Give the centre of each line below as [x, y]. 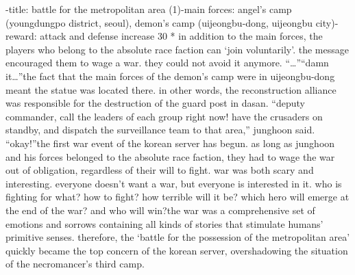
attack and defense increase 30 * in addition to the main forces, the [181, 36]
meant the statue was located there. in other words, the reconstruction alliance [171, 89]
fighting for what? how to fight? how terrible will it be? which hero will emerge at [177, 197]
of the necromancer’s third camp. [75, 264]
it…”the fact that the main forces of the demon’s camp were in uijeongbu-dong [170, 76]
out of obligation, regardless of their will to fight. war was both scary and [160, 170]
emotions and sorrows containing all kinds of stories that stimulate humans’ [164, 223]
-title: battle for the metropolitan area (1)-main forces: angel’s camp [149, 9]
